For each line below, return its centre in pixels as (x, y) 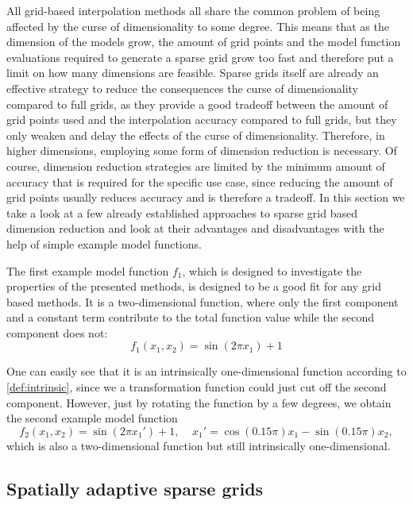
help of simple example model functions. (104, 243)
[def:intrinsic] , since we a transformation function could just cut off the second (197, 387)
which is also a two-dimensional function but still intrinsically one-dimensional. (199, 445)
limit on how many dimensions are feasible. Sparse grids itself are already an (193, 73)
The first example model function (88, 270)
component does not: (57, 332)
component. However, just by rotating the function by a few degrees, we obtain (199, 402)
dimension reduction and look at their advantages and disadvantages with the (195, 228)
